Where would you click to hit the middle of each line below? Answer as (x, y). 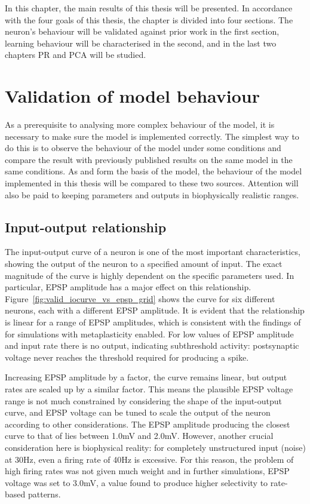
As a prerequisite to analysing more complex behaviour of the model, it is (140, 125)
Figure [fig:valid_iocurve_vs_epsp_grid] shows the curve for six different (140, 298)
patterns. (44, 494)
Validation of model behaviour (133, 96)
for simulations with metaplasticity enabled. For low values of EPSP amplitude (149, 334)
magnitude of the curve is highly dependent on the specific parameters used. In (150, 275)
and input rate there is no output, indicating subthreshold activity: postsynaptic (152, 345)
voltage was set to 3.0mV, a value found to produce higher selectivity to (136, 482)
